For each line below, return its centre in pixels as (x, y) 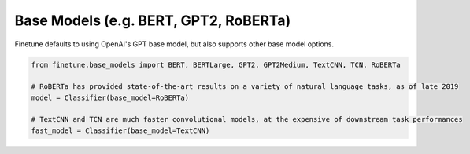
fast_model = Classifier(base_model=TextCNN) (120, 130)
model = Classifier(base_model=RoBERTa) (110, 97)
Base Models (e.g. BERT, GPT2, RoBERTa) (153, 20)
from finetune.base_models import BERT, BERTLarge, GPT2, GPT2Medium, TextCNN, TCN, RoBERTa (216, 64)
